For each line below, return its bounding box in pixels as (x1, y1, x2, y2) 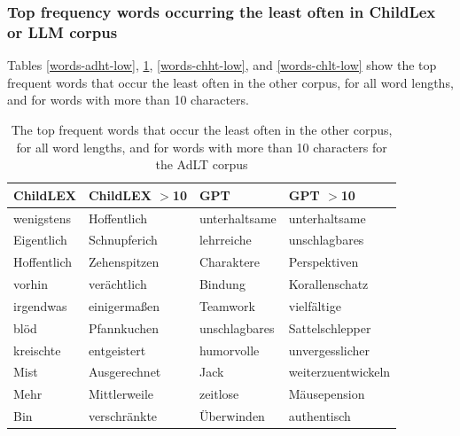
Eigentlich (13, 230, 67, 249)
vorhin (13, 275, 48, 293)
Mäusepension (288, 385, 365, 403)
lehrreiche (199, 230, 252, 249)
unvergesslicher (288, 340, 370, 359)
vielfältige (288, 296, 341, 315)
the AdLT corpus (155, 155, 248, 174)
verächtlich (88, 275, 147, 293)
